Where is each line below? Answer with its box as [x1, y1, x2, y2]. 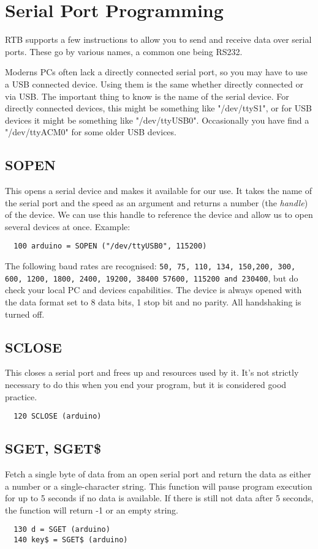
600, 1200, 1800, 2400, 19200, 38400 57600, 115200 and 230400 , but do [5, 271, 298, 284]
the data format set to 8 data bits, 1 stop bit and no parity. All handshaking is [5, 296, 301, 308]
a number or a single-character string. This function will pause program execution [5, 479, 312, 492]
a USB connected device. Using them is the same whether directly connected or [5, 77, 303, 90]
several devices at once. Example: [5, 220, 131, 233]
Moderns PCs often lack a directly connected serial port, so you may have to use [5, 65, 308, 78]
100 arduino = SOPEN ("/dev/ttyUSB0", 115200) [13, 242, 207, 251]
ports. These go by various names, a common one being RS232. [5, 45, 243, 58]
